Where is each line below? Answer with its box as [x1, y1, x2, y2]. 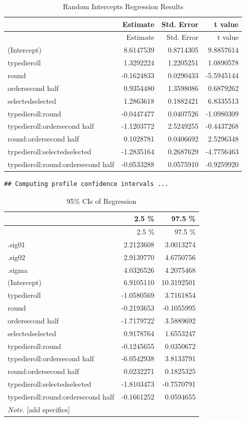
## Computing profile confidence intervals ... [4, 180, 169, 188]
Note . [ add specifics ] [8, 404, 70, 414]
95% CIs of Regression [66, 195, 137, 206]
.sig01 [8, 239, 26, 249]
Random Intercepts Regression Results [63, 1, 184, 11]
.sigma [8, 264, 28, 275]
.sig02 [8, 251, 26, 262]
